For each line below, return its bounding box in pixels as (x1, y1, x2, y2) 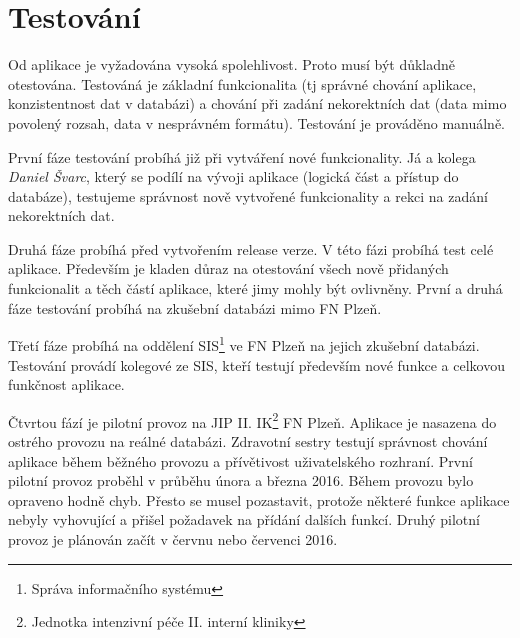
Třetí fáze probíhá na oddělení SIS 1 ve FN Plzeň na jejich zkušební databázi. (8, 332, 480, 355)
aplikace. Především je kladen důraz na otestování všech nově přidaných (8, 258, 449, 279)
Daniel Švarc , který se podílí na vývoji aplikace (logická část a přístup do (8, 166, 459, 187)
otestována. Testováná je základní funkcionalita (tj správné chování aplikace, (8, 73, 477, 94)
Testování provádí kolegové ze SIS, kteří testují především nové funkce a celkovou (8, 354, 505, 375)
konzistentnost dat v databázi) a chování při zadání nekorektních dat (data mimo (8, 93, 507, 114)
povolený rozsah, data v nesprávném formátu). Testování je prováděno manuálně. (8, 112, 506, 133)
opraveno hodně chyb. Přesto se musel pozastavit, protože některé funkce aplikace (8, 489, 510, 510)
